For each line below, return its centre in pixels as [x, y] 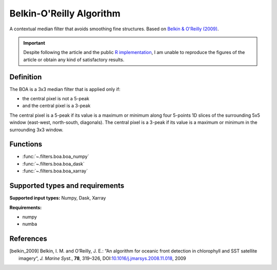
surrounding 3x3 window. [36, 130]
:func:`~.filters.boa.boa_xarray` [55, 171]
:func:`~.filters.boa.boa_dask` [53, 164]
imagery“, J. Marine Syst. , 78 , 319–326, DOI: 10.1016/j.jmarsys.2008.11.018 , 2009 [103, 258]
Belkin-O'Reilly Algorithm [65, 13]
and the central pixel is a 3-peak [56, 106]
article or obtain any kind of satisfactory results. [74, 60]
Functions [26, 144]
